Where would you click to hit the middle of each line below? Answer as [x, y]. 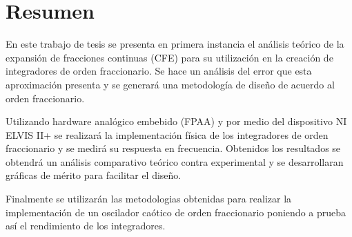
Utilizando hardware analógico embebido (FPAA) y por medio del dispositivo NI [176, 121]
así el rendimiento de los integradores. [86, 226]
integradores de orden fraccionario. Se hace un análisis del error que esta [159, 71]
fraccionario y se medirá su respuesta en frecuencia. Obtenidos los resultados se [173, 148]
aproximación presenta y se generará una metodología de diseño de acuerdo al [170, 84]
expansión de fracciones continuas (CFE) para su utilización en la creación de [169, 57]
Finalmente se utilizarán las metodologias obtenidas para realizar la [149, 199]
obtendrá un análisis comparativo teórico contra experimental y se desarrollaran [175, 161]
